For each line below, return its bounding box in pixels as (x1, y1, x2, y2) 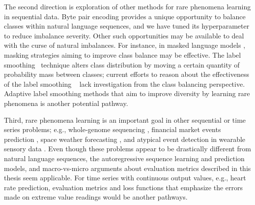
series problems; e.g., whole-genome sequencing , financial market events (4, 124, 221, 135)
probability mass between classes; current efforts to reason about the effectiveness (4, 69, 249, 79)
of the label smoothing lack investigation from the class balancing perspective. (4, 78, 245, 89)
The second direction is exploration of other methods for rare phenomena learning (4, 1, 251, 11)
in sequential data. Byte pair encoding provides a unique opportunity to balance (4, 11, 246, 21)
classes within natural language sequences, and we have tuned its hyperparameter (4, 21, 250, 31)
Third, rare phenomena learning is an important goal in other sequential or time (4, 114, 246, 125)
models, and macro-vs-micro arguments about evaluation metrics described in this (4, 163, 251, 173)
